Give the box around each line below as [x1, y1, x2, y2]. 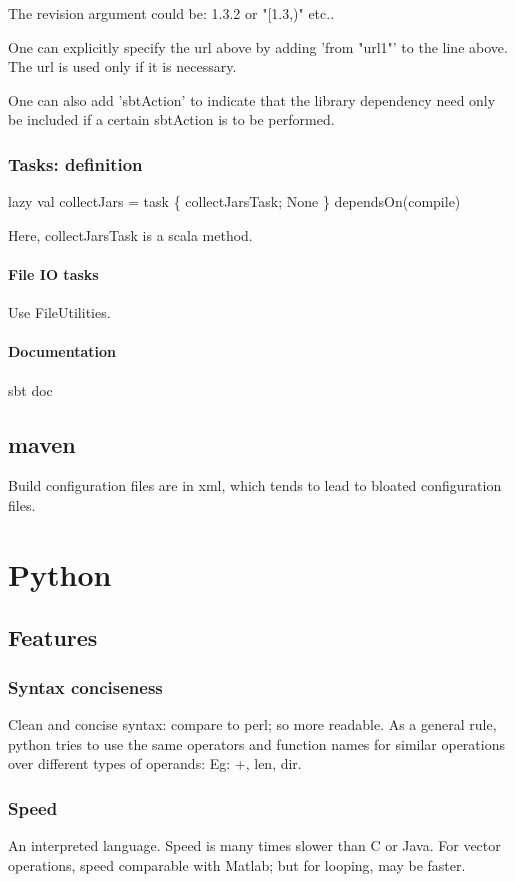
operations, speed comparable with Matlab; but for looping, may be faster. [8, 854, 466, 875]
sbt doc [8, 379, 53, 400]
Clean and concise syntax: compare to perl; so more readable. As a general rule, [8, 713, 497, 734]
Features [8, 622, 98, 653]
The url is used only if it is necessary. [8, 56, 237, 77]
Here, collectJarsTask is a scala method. [8, 224, 253, 245]
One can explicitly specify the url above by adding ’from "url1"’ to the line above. [8, 36, 508, 57]
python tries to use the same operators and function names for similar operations [8, 733, 505, 754]
